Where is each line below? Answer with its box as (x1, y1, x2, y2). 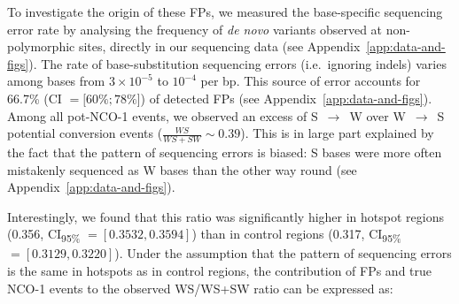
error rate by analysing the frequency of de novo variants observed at (7, 19, 383, 38)
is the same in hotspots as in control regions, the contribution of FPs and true (7, 262, 432, 280)
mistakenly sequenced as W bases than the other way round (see (7, 160, 357, 179)
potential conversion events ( (7, 124, 163, 142)
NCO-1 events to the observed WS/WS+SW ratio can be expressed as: (7, 278, 393, 297)
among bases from (7, 72, 105, 90)
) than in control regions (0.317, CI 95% (191, 224, 401, 246)
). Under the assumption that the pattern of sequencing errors (114, 244, 452, 262)
